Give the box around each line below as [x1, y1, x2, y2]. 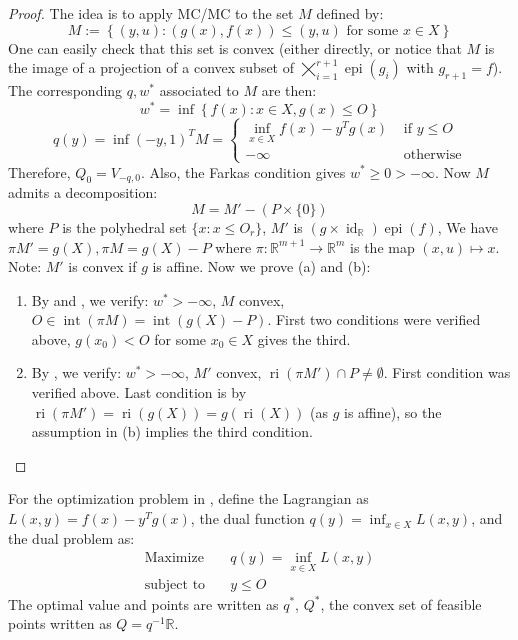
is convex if [68, 256, 137, 277]
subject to [144, 577, 206, 592]
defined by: [316, 3, 384, 23]
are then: [261, 79, 317, 100]
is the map [350, 236, 415, 257]
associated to [159, 79, 239, 100]
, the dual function [190, 508, 305, 529]
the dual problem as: [8, 527, 135, 548]
